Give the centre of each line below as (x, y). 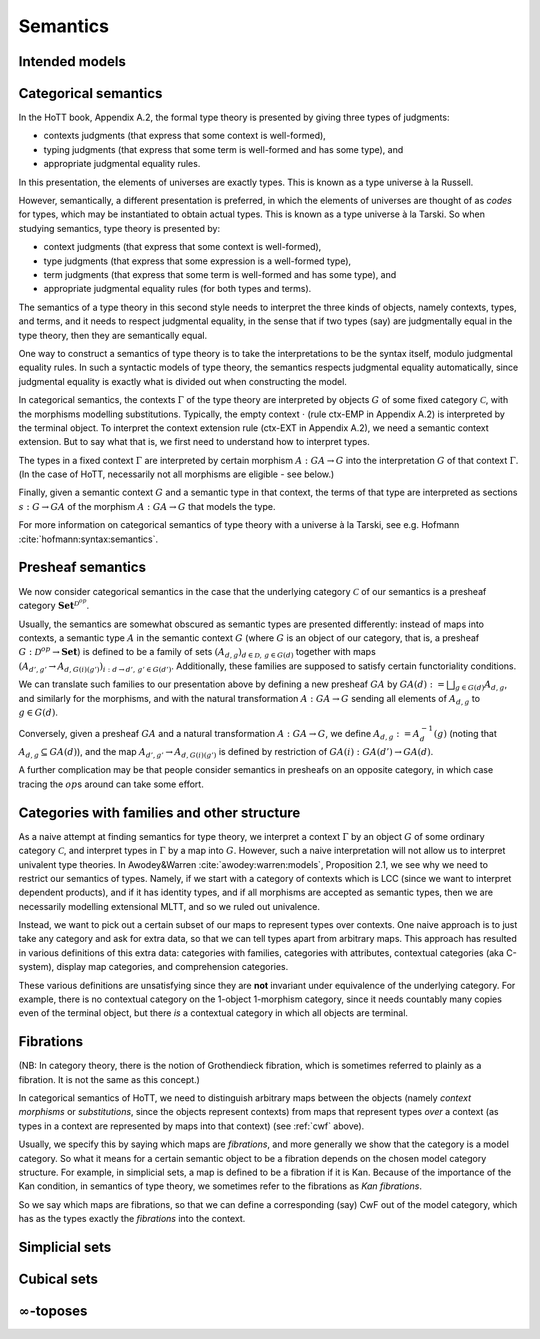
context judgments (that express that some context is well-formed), (182, 247)
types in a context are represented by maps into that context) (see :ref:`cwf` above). (191, 1126)
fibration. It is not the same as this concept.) (109, 1079)
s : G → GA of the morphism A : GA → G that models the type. (147, 506)
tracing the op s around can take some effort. (111, 784)
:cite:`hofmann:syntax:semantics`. (88, 539)
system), (36, 967)
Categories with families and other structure (159, 812)
